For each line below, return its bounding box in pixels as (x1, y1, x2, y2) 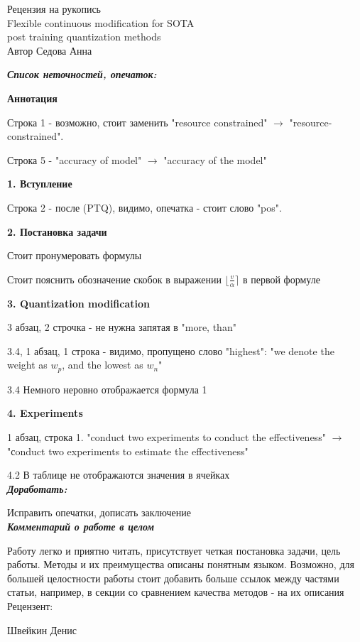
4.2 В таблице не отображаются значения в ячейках (7, 467, 230, 482)
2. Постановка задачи (7, 224, 107, 239)
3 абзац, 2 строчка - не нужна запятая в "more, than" (7, 320, 236, 334)
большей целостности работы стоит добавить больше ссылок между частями (7, 570, 339, 585)
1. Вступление (7, 176, 72, 191)
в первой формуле (242, 271, 320, 286)
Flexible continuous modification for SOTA (7, 15, 195, 30)
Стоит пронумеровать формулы (7, 248, 142, 263)
